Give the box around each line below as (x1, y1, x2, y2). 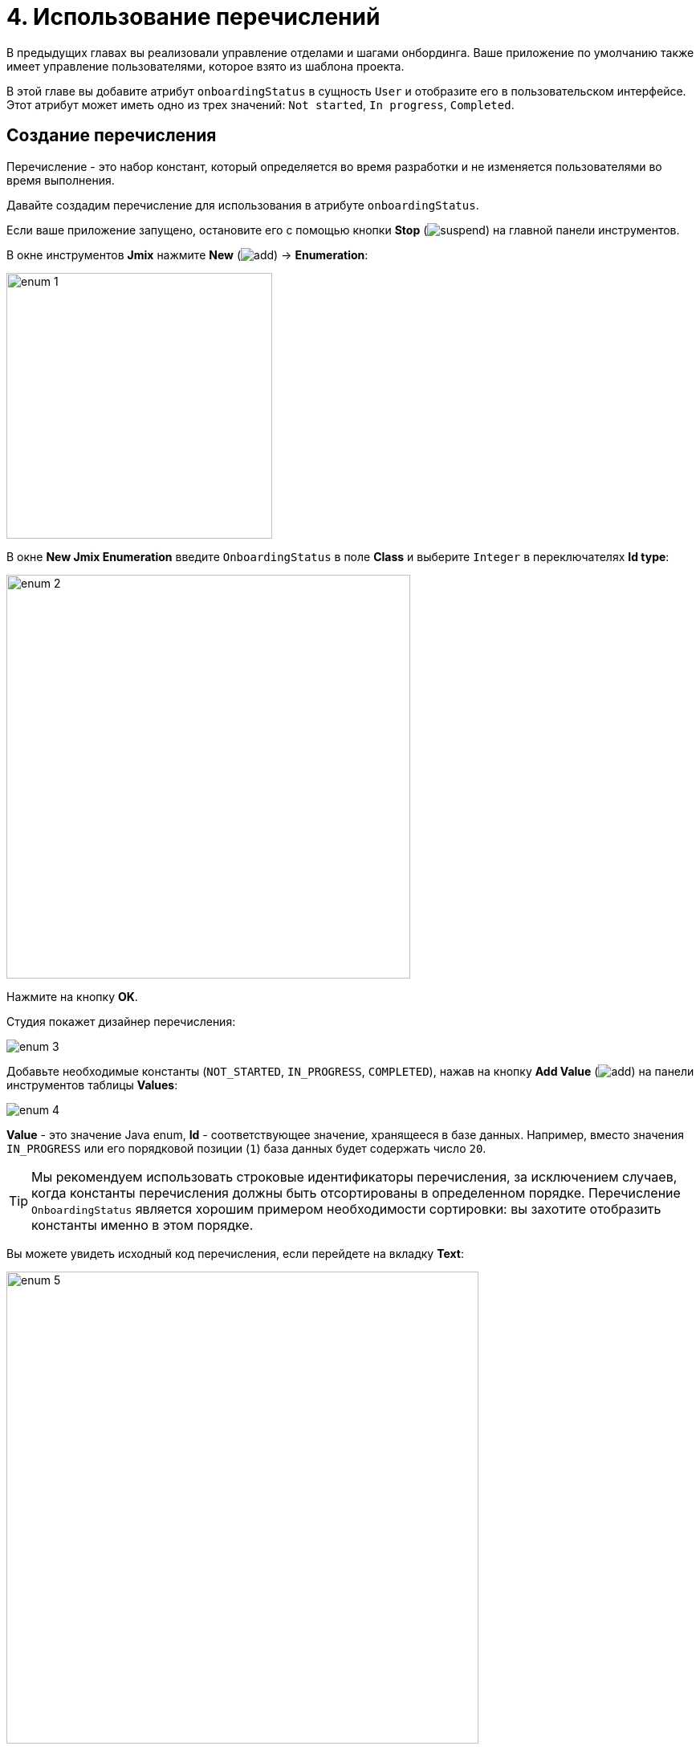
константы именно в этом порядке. (31, 1216, 254, 1233)
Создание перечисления (6, 125, 217, 146)
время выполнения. (6, 173, 115, 187)
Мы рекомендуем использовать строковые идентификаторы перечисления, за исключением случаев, (31, 1168, 678, 1185)
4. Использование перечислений (6, 3, 381, 31)
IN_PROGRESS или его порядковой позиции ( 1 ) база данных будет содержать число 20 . (6, 1141, 486, 1155)
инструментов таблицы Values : (6, 1077, 178, 1092)
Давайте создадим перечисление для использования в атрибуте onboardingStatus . (6, 197, 479, 212)
